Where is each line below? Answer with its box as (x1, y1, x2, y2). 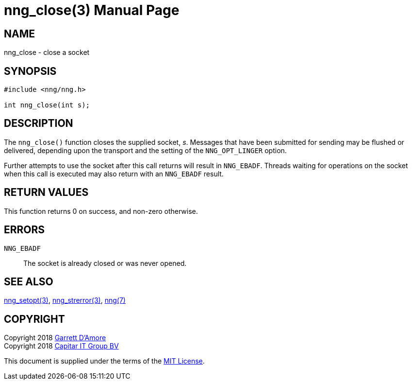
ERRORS (4, 224, 45, 236)
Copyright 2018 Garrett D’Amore (4, 333, 106, 342)
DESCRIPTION (4, 117, 73, 130)
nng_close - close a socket (4, 48, 90, 57)
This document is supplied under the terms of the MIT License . (4, 357, 205, 366)
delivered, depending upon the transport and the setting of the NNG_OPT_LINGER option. (4, 146, 287, 155)
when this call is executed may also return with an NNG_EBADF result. (4, 169, 224, 178)
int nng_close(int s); (4, 101, 90, 109)
